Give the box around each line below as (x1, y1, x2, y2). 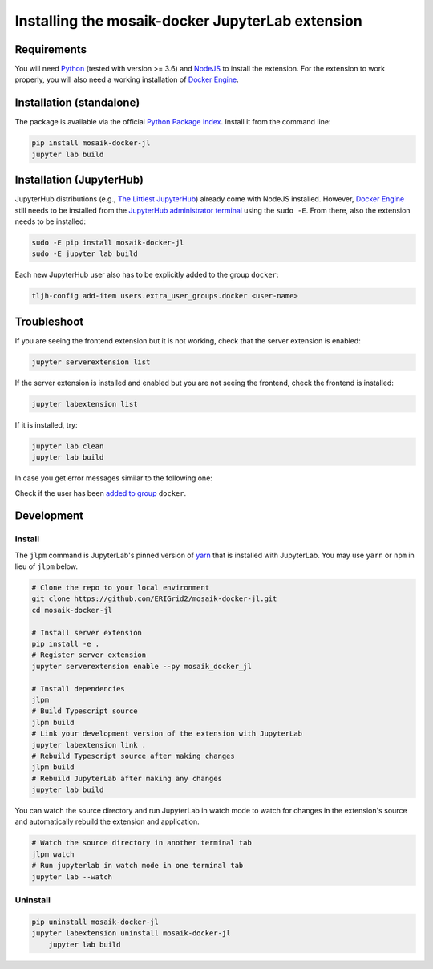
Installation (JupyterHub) (14, 173, 144, 187)
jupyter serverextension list (31, 357, 151, 367)
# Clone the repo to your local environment (31, 583, 210, 593)
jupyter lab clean (31, 441, 104, 451)
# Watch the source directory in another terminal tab (31, 838, 252, 848)
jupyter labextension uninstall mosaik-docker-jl (31, 929, 231, 938)
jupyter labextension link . (31, 740, 147, 749)
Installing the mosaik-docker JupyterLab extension (14, 12, 362, 30)
